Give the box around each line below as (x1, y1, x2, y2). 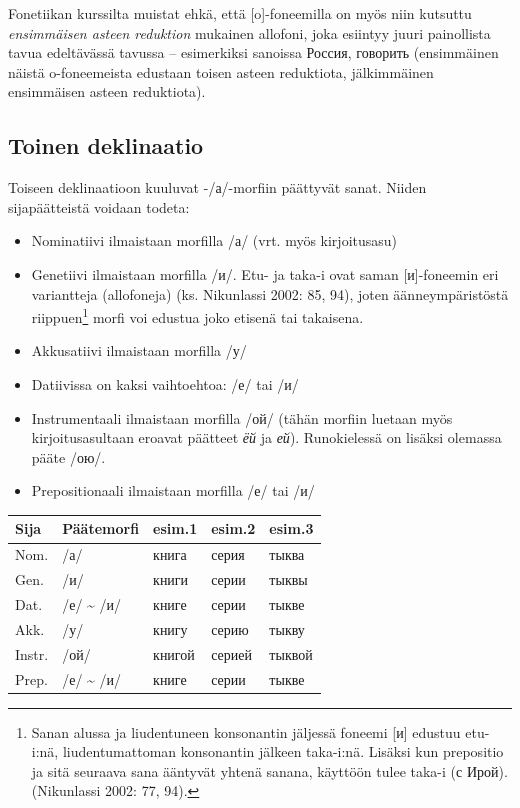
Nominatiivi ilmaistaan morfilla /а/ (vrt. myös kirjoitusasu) (31, 230, 398, 251)
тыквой (269, 643, 313, 664)
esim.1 (153, 518, 198, 539)
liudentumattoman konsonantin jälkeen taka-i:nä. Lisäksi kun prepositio (62, 741, 504, 762)
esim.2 (211, 518, 256, 539)
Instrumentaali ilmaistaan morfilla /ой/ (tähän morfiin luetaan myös (31, 407, 453, 428)
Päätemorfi (62, 518, 140, 539)
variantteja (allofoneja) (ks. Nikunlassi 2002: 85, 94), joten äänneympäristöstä (31, 283, 509, 304)
